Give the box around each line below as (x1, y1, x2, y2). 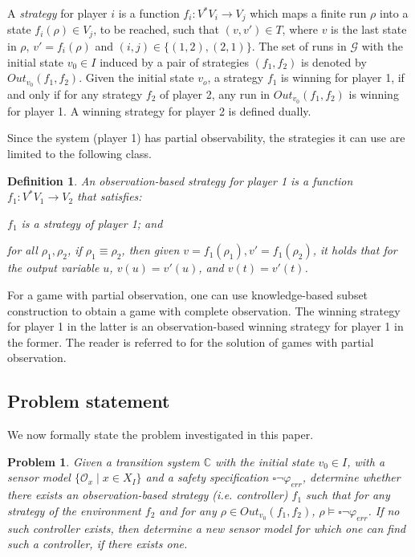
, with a (347, 453, 385, 470)
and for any (159, 502, 217, 518)
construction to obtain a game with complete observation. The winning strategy (7, 302, 401, 319)
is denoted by (301, 53, 367, 70)
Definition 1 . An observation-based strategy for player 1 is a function (7, 172, 353, 189)
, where (282, 21, 318, 38)
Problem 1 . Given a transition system (7, 453, 200, 470)
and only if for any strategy (7, 85, 143, 102)
